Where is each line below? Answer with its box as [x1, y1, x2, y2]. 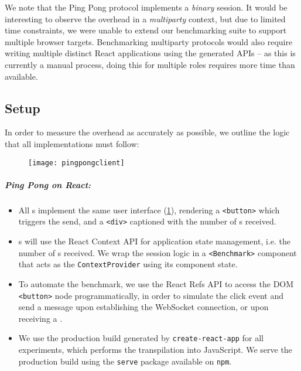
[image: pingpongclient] [28, 158, 125, 167]
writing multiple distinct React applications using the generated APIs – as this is [5, 47, 296, 59]
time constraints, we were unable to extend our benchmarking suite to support [5, 24, 287, 36]
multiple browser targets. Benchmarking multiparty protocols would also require [5, 35, 293, 47]
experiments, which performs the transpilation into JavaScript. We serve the [18, 343, 292, 356]
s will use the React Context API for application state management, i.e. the [18, 235, 290, 247]
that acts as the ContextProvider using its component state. [18, 258, 238, 270]
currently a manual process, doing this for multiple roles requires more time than [5, 58, 295, 70]
